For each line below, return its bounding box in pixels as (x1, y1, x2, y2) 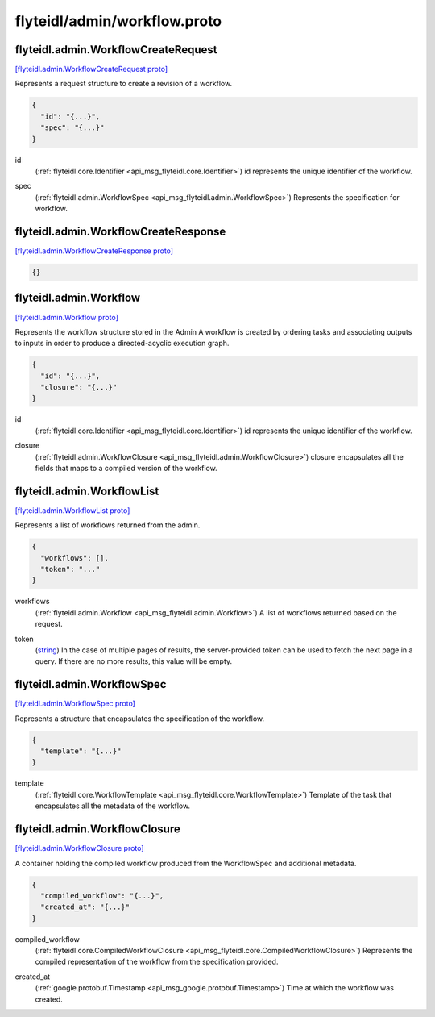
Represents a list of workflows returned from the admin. (14, 520, 201, 530)
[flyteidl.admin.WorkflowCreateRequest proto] (14, 65, 168, 74)
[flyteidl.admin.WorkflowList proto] (14, 505, 130, 515)
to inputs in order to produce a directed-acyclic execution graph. (14, 339, 230, 348)
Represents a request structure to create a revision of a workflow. (14, 79, 233, 89)
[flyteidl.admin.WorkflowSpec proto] (14, 698, 136, 709)
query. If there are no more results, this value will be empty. (35, 656, 233, 666)
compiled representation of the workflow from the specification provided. (35, 957, 279, 967)
